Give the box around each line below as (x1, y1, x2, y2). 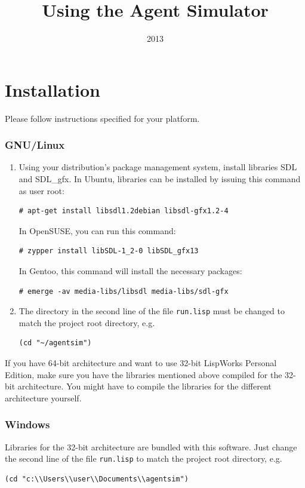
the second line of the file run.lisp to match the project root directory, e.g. (5, 452, 282, 465)
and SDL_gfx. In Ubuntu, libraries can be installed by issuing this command (19, 173, 301, 185)
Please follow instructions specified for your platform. (5, 112, 200, 124)
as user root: (19, 184, 64, 197)
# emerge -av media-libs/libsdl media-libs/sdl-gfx (19, 287, 229, 296)
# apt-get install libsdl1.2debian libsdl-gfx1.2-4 (19, 207, 229, 216)
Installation (5, 77, 100, 102)
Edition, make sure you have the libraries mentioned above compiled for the (5, 368, 282, 380)
